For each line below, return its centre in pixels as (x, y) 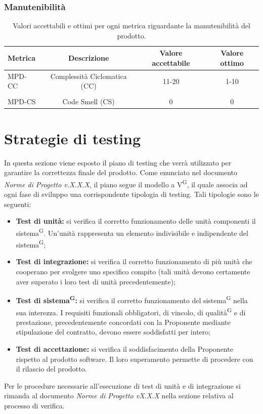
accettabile (171, 63)
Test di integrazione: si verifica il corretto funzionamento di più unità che (134, 261)
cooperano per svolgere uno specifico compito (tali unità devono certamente (133, 272)
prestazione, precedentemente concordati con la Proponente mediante (123, 322)
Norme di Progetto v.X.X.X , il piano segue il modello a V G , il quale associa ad (126, 183)
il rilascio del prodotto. (51, 369)
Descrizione (89, 58)
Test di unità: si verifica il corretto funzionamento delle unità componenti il (136, 221)
